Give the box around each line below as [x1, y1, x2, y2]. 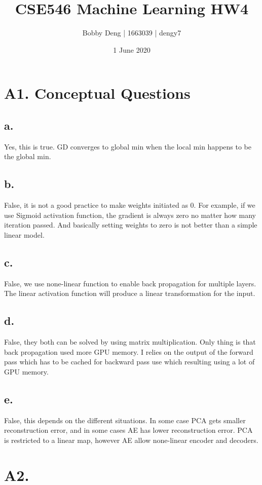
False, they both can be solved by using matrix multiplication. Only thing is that [4, 337, 256, 347]
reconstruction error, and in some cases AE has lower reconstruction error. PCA [4, 425, 253, 435]
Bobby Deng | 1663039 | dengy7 [82, 27, 181, 38]
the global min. [4, 151, 51, 162]
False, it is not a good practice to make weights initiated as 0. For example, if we [4, 200, 255, 210]
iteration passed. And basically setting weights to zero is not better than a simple [4, 219, 257, 230]
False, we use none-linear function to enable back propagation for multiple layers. [4, 278, 256, 288]
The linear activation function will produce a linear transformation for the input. [4, 288, 255, 299]
